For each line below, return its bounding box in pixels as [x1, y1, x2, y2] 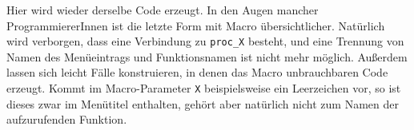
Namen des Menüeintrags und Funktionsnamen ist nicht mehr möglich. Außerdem [6, 48, 408, 65]
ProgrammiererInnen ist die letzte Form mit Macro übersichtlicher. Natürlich [6, 17, 385, 33]
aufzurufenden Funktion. [6, 111, 127, 128]
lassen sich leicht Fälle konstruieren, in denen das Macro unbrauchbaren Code [6, 64, 388, 81]
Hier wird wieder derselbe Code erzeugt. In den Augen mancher [6, 2, 319, 18]
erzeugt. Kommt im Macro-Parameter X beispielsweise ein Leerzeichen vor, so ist [6, 80, 401, 97]
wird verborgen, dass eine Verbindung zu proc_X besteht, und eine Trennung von [6, 33, 404, 49]
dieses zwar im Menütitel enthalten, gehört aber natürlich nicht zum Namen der [6, 95, 399, 112]
